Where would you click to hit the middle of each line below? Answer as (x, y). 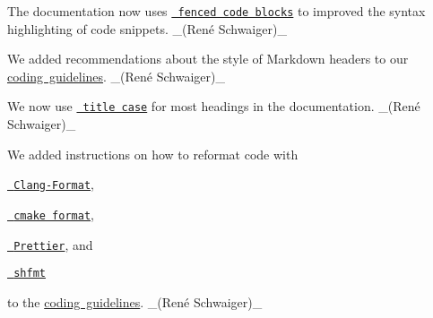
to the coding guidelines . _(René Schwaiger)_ (135, 301)
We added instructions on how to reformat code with (153, 154)
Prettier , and (53, 244)
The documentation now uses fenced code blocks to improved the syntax (216, 11)
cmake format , (54, 214)
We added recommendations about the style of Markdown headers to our (208, 59)
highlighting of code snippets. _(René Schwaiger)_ (147, 28)
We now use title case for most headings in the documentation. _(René (214, 106)
